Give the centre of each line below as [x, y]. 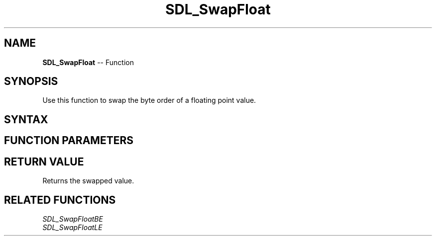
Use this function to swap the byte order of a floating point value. [149, 100]
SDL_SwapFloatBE [73, 219]
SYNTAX [26, 119]
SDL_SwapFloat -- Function [88, 62]
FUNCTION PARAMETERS [69, 141]
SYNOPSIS [31, 81]
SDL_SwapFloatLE [72, 227]
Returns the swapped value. [88, 181]
